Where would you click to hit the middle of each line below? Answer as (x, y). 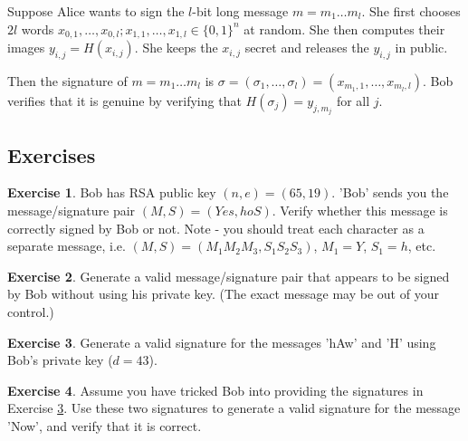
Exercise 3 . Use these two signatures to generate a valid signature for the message (234, 408)
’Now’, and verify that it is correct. (105, 426)
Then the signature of (67, 80)
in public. (421, 48)
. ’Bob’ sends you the (390, 192)
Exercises (52, 154)
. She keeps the (176, 48)
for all (353, 100)
